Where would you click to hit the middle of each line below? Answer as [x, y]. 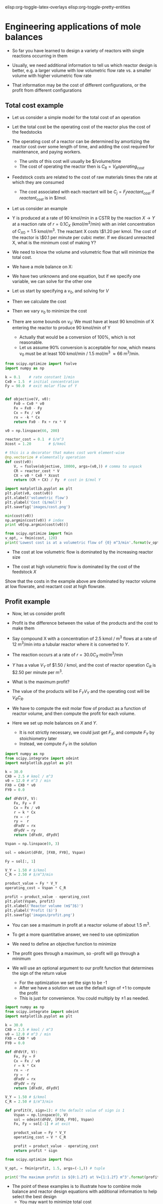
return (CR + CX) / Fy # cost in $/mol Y [57, 480]
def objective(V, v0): [28, 399]
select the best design [34, 1197]
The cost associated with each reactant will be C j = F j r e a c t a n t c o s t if [87, 192]
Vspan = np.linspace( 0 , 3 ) [32, 844]
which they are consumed [38, 182]
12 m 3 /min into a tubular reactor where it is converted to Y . [71, 644]
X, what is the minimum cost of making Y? [54, 243]
